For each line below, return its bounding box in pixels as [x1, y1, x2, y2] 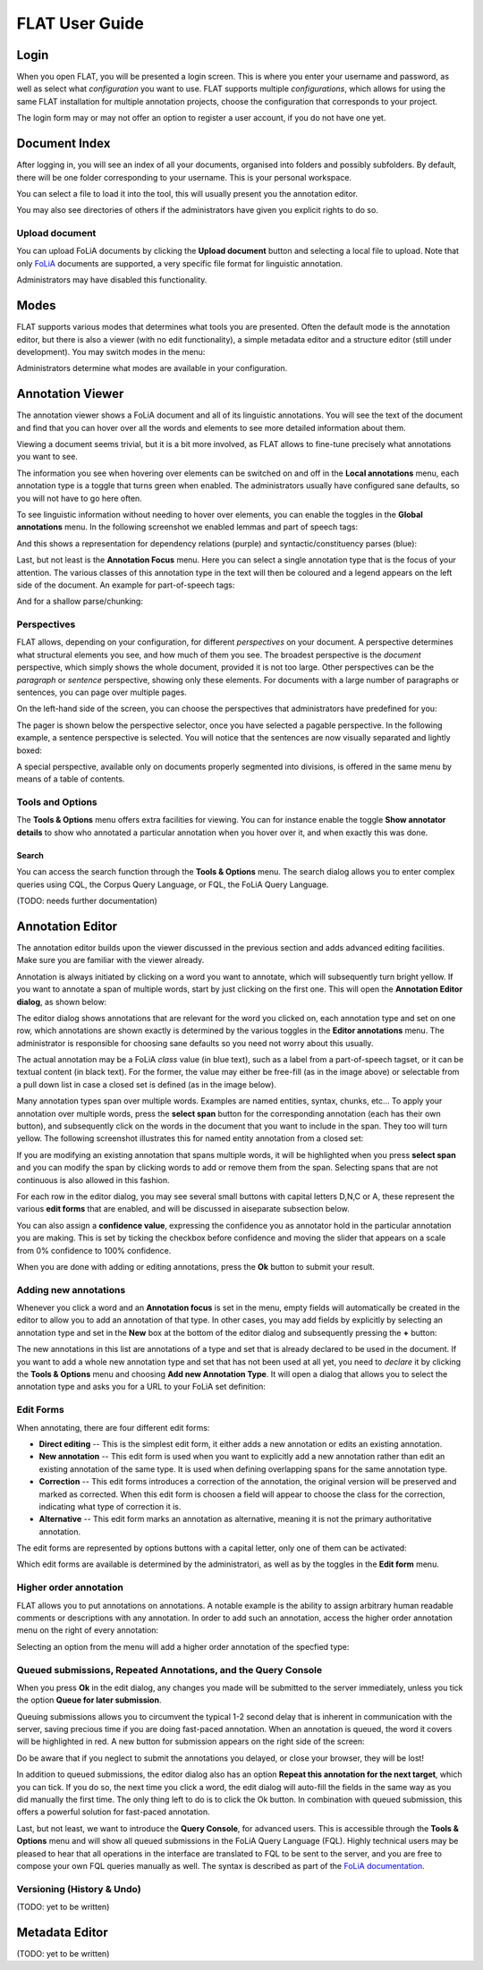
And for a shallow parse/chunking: [16, 596, 143, 607]
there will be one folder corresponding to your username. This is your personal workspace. [16, 172, 352, 182]
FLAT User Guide [16, 13, 145, 33]
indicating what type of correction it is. [38, 1501, 182, 1511]
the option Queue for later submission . [16, 1695, 162, 1705]
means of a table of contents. [16, 774, 125, 784]
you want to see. [16, 452, 78, 462]
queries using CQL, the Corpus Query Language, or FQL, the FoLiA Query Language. [16, 879, 329, 890]
